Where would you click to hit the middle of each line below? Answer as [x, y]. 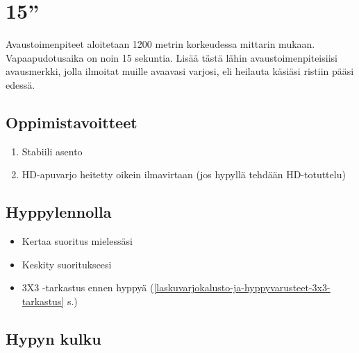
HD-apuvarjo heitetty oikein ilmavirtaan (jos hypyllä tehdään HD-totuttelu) [184, 174]
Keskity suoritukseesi [67, 264]
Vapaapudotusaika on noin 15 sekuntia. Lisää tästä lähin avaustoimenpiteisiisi [172, 57]
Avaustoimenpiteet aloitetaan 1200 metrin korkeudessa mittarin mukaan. [160, 44]
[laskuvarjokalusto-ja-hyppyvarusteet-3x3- [242, 287]
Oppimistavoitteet [72, 122]
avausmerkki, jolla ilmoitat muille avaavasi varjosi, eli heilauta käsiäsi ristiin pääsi [180, 71]
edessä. [20, 84]
